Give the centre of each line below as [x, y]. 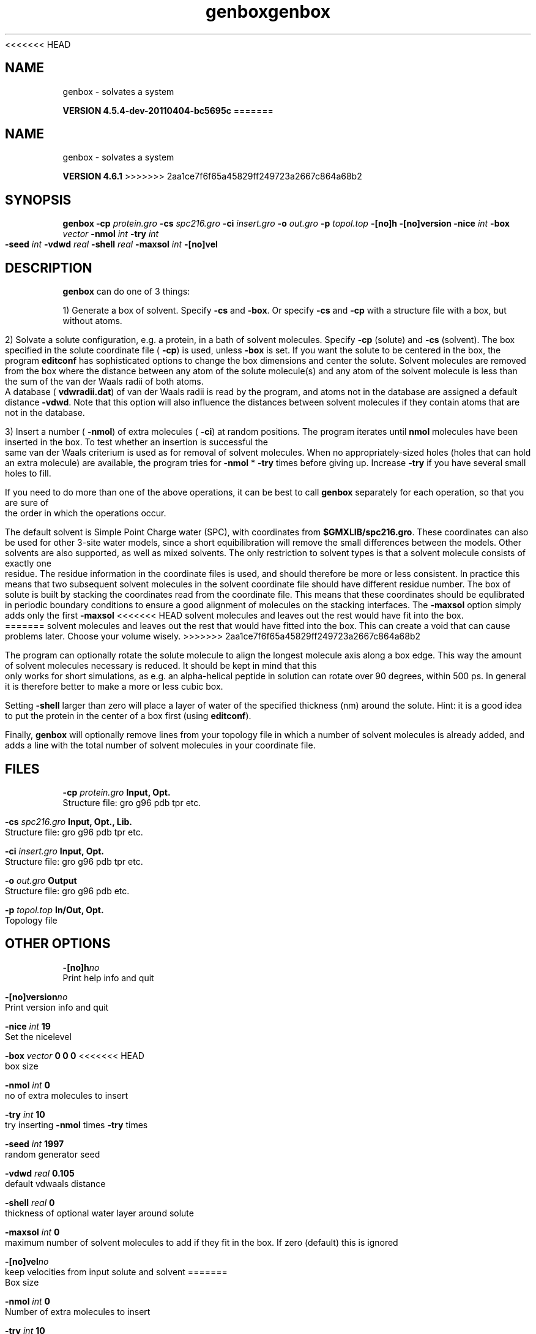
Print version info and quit [57, 1007]
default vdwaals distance [55, 1183]
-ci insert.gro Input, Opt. [55, 851]
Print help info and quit [108, 978]
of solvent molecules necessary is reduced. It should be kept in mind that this [161, 666]
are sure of [27, 503]
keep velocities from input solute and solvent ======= [116, 1272]
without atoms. [92, 321]
